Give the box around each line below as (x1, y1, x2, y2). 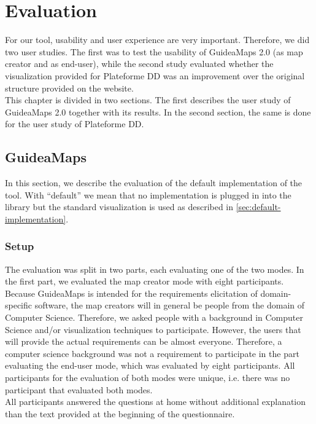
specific (5, 299, 33, 312)
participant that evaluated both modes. (5, 383, 153, 396)
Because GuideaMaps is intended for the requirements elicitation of (5, 286, 258, 299)
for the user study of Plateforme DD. (5, 117, 144, 130)
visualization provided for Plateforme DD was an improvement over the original (5, 69, 305, 82)
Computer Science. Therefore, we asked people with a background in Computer (5, 311, 303, 324)
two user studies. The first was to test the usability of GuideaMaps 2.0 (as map (5, 45, 303, 58)
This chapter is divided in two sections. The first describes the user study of (5, 93, 291, 106)
